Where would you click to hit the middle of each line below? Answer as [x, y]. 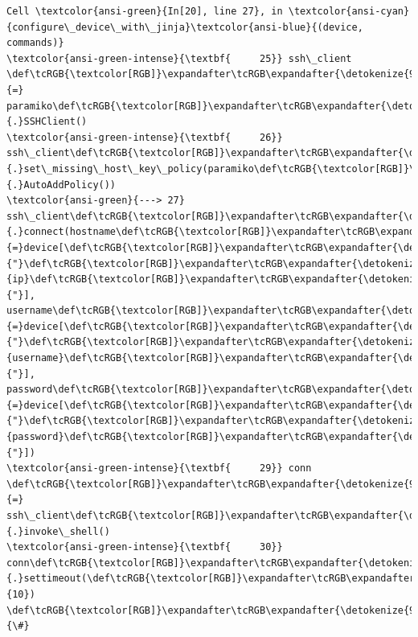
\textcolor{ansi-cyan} [349, 11]
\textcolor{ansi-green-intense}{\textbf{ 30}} [145, 547]
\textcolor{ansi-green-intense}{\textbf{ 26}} [145, 137]
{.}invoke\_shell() [58, 531]
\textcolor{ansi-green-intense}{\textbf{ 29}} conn [159, 469]
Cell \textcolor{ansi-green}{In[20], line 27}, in [145, 11]
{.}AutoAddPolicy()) [61, 185]
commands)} [35, 43]
